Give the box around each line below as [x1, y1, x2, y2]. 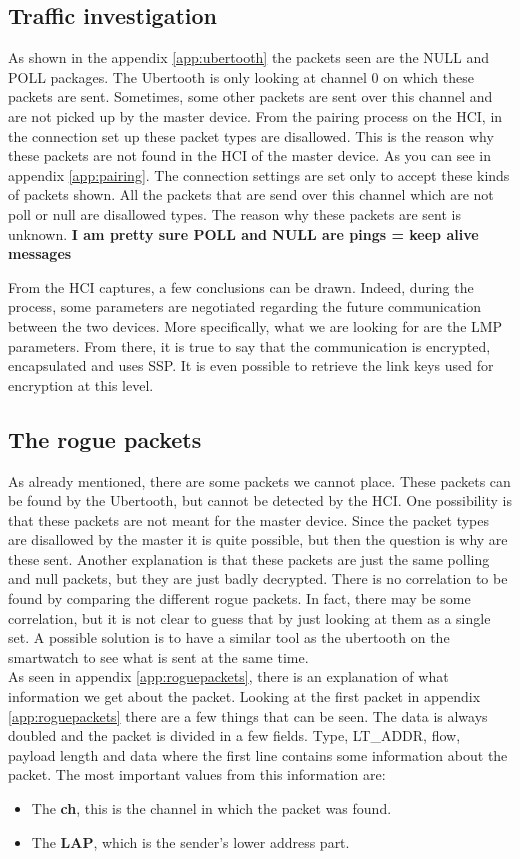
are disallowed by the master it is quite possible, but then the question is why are [8, 529, 508, 550]
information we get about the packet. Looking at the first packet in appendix [8, 686, 481, 707]
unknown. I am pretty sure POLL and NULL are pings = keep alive [8, 223, 479, 244]
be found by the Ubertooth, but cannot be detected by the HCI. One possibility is [8, 490, 512, 511]
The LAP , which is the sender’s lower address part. [31, 831, 350, 852]
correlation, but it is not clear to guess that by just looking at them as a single [8, 607, 491, 628]
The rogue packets [8, 423, 202, 454]
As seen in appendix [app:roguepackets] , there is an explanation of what [8, 666, 449, 687]
